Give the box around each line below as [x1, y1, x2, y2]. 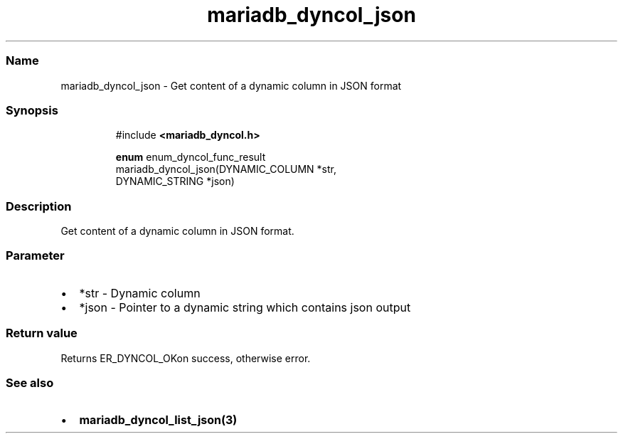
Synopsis [6, 102, 58, 117]
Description [6, 199, 72, 213]
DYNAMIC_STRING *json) [115, 175, 235, 188]
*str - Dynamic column [79, 285, 201, 300]
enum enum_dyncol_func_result [115, 151, 266, 164]
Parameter [6, 248, 65, 263]
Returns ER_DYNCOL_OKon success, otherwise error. [60, 351, 311, 364]
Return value [6, 326, 78, 341]
